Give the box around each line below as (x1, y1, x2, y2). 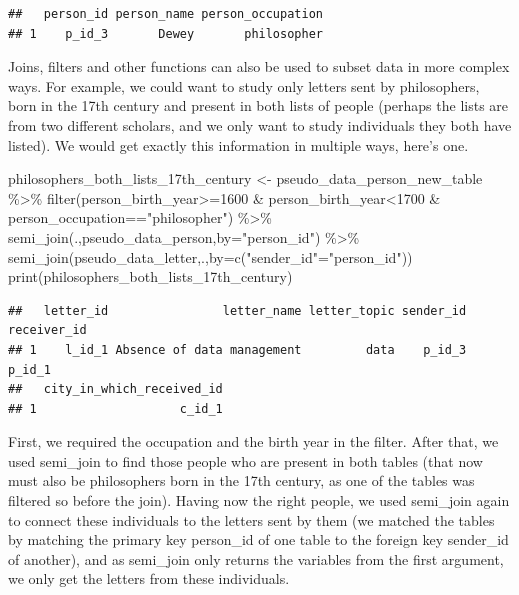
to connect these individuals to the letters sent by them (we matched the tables (8, 509, 495, 530)
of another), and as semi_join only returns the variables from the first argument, (8, 548, 504, 569)
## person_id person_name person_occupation (8, 7, 323, 21)
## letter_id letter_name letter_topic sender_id (8, 303, 467, 318)
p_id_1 (8, 362, 51, 377)
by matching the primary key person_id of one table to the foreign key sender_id (8, 529, 509, 550)
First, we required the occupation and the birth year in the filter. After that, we (8, 431, 499, 452)
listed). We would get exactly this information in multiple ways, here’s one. (8, 134, 469, 155)
